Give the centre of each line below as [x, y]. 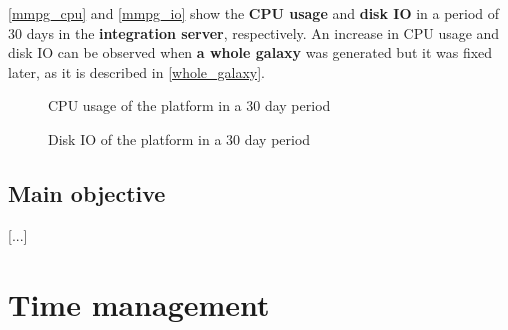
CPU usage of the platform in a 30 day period [189, 105]
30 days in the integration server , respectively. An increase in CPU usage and [254, 32]
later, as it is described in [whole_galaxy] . [137, 71]
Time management [139, 303]
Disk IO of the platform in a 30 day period [179, 138]
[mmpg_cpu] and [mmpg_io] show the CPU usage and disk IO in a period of [254, 13]
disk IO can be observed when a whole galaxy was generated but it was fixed [250, 52]
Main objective [87, 192]
